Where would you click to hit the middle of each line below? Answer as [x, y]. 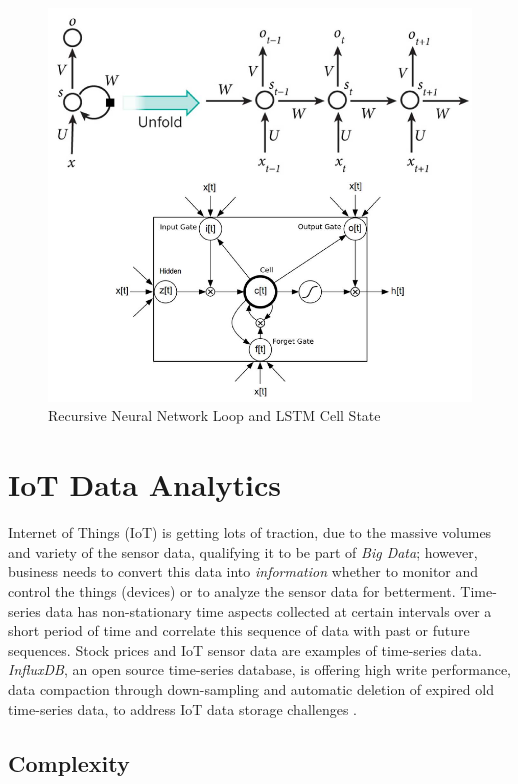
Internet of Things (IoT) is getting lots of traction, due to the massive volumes [250, 532]
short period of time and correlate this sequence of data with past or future [239, 630]
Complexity [69, 762]
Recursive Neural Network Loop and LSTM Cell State [214, 415]
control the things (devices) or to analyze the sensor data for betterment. [232, 590]
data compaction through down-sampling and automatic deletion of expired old [251, 688]
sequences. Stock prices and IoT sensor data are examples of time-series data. [245, 649]
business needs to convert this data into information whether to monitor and [243, 571]
